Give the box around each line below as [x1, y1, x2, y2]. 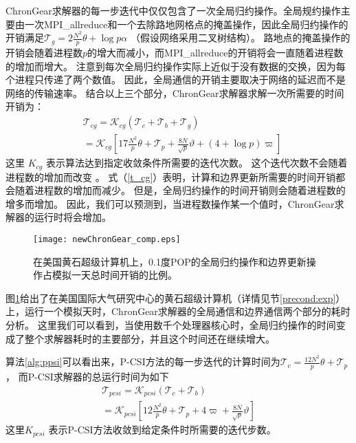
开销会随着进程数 [5, 45, 82, 60]
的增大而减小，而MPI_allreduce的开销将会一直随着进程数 [87, 45, 344, 60]
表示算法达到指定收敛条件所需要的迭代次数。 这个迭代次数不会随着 [45, 155, 348, 170]
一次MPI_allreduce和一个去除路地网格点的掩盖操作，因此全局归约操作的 [24, 17, 348, 31]
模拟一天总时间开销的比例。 [52, 268, 177, 282]
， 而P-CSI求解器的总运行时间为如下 [5, 369, 169, 384]
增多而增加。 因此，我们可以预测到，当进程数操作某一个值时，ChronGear [5, 196, 335, 210]
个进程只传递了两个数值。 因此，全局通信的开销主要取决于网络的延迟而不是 [5, 72, 346, 87]
